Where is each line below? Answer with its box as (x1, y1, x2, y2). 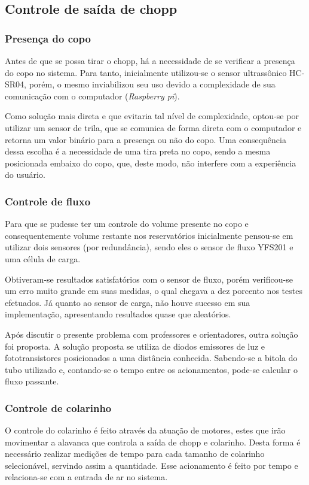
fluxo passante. (5, 375, 59, 387)
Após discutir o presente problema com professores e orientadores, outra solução (5, 328, 298, 340)
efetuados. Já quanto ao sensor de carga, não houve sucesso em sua (5, 296, 250, 308)
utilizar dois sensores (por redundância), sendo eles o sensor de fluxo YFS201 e (5, 241, 293, 253)
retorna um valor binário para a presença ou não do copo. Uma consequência (5, 133, 286, 145)
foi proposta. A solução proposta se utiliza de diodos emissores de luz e (5, 339, 265, 352)
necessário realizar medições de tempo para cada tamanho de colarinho (5, 447, 265, 460)
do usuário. (5, 168, 45, 181)
